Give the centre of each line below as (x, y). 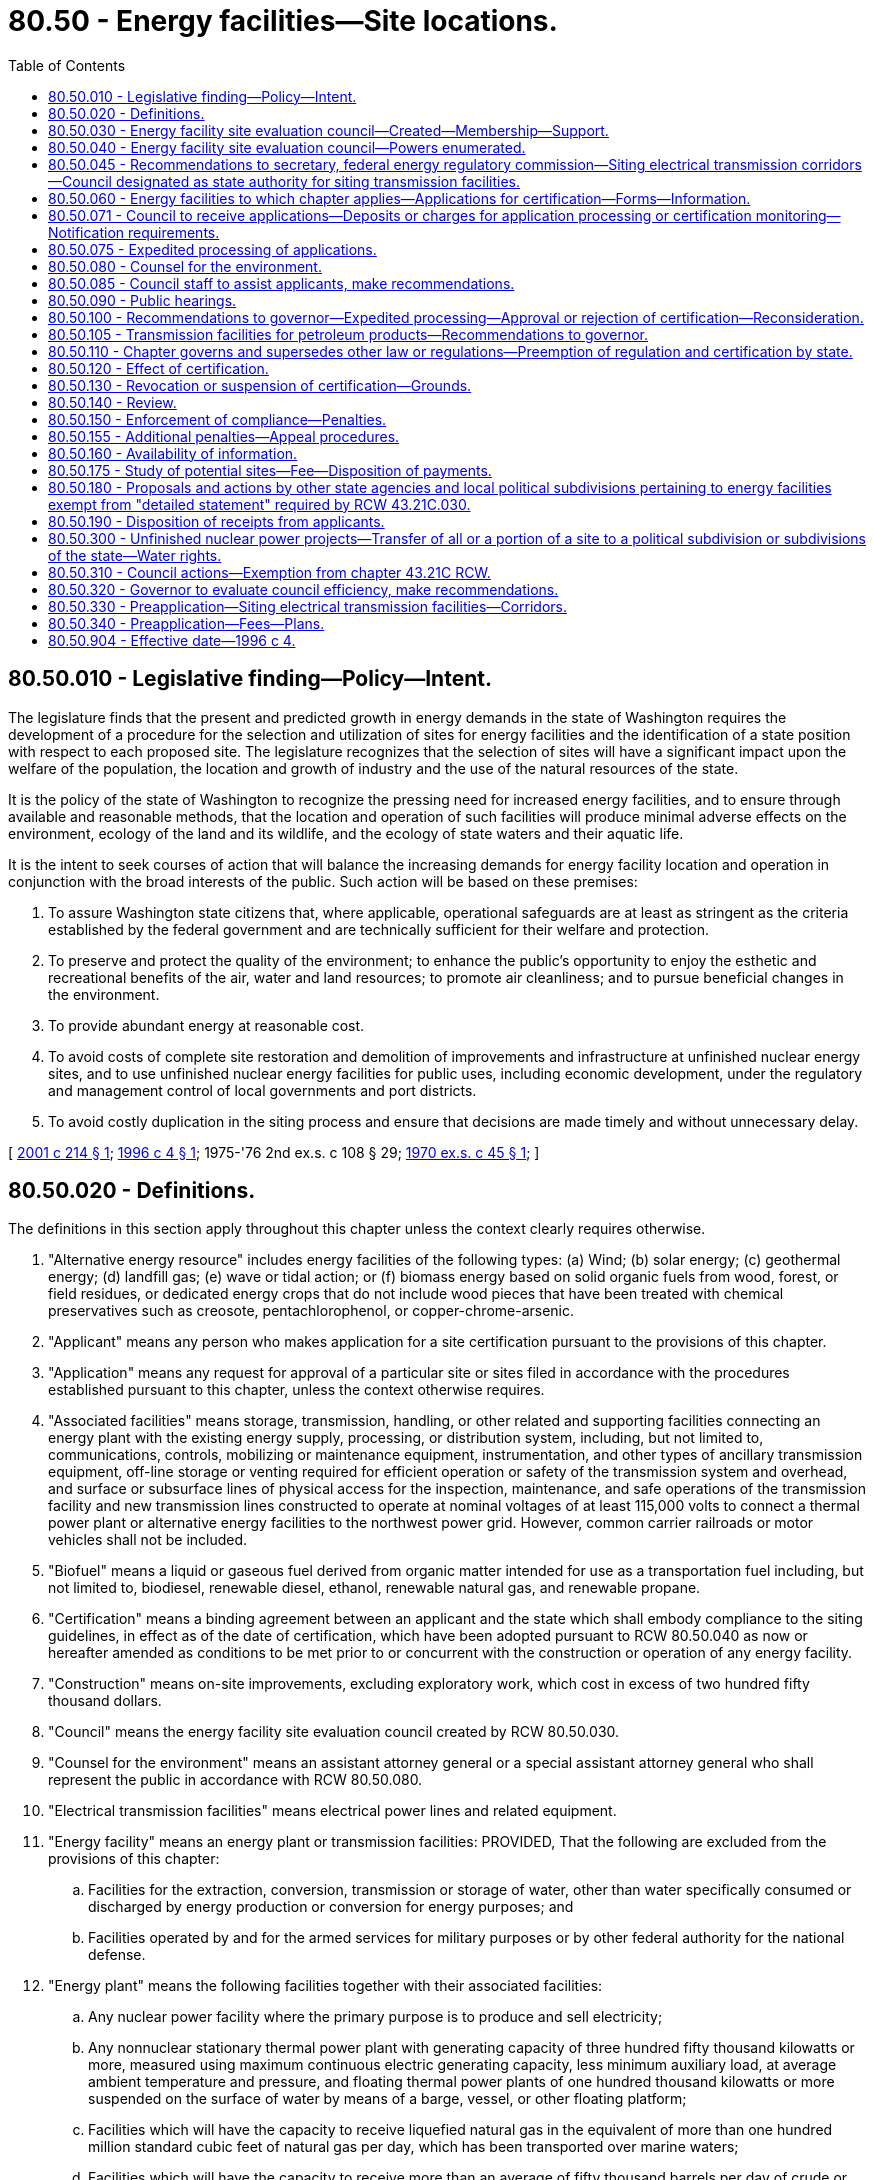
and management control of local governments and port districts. (262, 1090)
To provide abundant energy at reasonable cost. (206, 1025)
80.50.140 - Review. (112, 402)
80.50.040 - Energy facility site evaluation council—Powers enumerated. (287, 147)
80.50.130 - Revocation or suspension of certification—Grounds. (260, 385)
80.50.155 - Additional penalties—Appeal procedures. (224, 436)
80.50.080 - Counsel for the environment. (185, 266)
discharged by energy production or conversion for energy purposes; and (331, 1907)
